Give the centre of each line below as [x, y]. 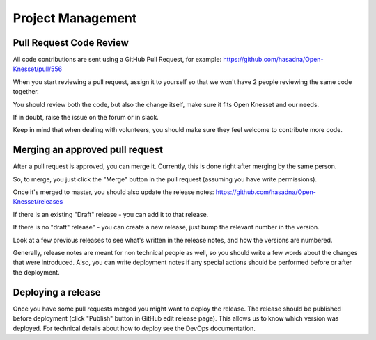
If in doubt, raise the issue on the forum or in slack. [86, 118]
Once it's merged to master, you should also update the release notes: [113, 192]
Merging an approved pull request [88, 150]
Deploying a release [57, 292]
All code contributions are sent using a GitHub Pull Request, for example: [117, 60]
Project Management [75, 18]
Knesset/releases [38, 202]
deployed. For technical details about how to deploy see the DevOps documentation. [134, 328]
